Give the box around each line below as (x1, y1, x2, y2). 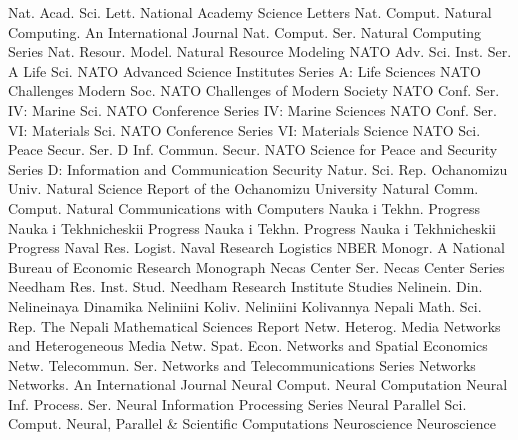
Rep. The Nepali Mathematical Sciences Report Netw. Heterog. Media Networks (8, 315, 501, 336)
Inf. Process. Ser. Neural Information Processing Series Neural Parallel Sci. (8, 393, 467, 414)
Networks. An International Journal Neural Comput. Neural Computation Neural (8, 374, 508, 395)
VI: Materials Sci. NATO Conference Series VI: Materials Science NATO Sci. (8, 119, 481, 140)
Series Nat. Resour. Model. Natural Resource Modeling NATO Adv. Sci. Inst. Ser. (8, 41, 512, 62)
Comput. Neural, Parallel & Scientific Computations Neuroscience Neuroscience (8, 413, 496, 434)
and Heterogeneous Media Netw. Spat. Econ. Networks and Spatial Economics (8, 335, 488, 356)
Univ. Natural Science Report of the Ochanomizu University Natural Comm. (8, 178, 479, 199)
